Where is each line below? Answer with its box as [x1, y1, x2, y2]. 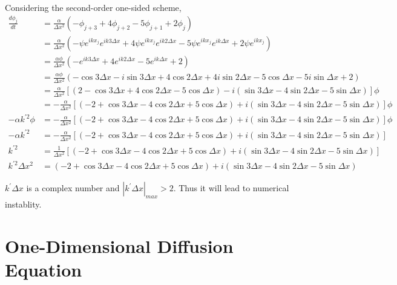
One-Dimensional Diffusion [5, 233, 234, 258]
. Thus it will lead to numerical [173, 182, 289, 194]
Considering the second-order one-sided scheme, [5, 1, 182, 13]
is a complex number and [26, 182, 120, 194]
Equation [5, 257, 82, 282]
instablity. [5, 198, 42, 211]
